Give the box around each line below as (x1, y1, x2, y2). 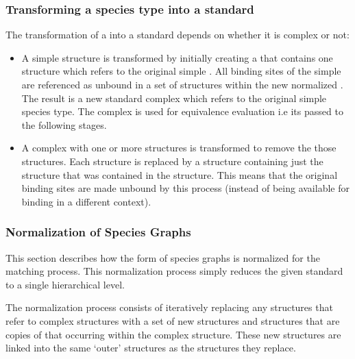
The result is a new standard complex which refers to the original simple (21, 90, 327, 105)
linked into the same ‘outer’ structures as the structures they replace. (5, 341, 296, 355)
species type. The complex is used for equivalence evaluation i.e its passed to (21, 104, 343, 119)
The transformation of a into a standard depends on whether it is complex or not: (5, 27, 350, 42)
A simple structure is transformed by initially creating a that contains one (21, 50, 333, 64)
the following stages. (21, 117, 107, 132)
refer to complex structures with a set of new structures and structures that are (5, 313, 340, 327)
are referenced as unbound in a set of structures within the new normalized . (21, 77, 343, 91)
